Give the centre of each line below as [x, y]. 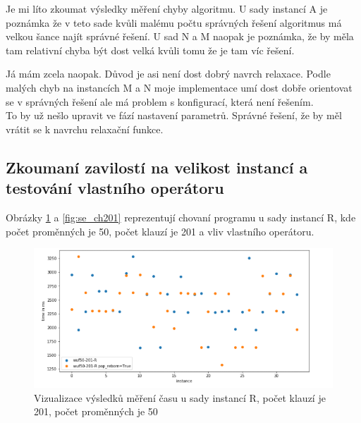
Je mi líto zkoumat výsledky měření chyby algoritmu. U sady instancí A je [167, 8]
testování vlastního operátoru [115, 188]
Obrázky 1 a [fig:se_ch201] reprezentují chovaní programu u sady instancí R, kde [181, 217]
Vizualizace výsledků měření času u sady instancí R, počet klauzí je [180, 397]
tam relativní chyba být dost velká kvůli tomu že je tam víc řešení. [150, 50]
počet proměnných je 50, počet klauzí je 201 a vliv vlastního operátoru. [160, 231]
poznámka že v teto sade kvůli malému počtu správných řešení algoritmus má [174, 22]
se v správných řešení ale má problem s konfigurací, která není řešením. [160, 101]
